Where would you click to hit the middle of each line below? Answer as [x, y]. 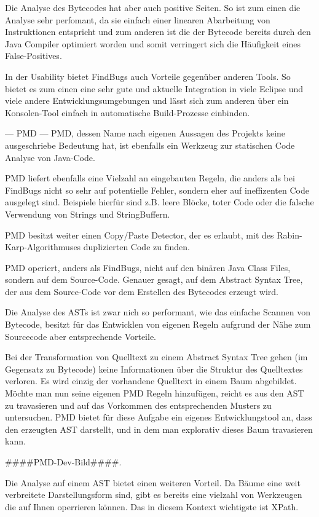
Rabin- [289, 235]
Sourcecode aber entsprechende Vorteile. [81, 336]
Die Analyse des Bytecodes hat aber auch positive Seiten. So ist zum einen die [153, 7]
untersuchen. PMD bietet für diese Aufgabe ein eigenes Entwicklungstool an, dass [159, 417]
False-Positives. [33, 56]
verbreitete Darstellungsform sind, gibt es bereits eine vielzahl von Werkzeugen [154, 495]
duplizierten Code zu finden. [136, 247]
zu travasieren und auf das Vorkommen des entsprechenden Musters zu [138, 405]
